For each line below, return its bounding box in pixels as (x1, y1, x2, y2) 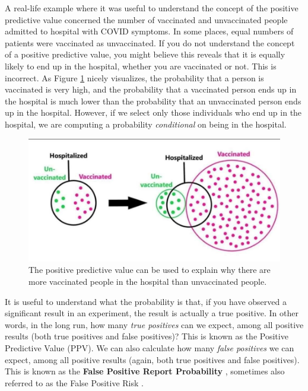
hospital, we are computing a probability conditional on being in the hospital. (5, 117, 287, 130)
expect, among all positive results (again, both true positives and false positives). (5, 353, 300, 365)
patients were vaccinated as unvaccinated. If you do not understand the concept (5, 36, 295, 49)
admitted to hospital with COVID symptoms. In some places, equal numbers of (5, 25, 294, 37)
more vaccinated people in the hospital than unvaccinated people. (28, 275, 267, 287)
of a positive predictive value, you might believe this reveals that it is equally (5, 48, 285, 61)
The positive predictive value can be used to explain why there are (28, 263, 271, 276)
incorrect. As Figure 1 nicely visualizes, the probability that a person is (5, 71, 264, 84)
